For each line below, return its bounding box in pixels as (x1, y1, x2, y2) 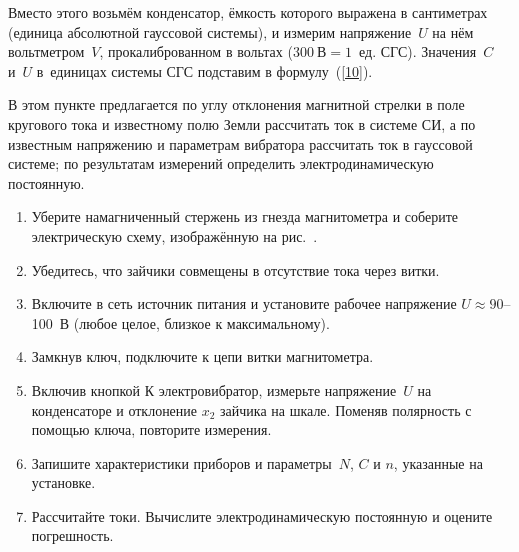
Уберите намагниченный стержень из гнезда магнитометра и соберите (31, 206, 458, 227)
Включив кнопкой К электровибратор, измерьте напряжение (31, 379, 397, 400)
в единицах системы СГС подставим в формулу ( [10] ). (36, 60, 373, 81)
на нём (432, 21, 474, 42)
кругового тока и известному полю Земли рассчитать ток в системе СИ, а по (8, 113, 476, 134)
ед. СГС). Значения (359, 41, 477, 62)
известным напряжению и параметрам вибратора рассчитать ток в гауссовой (8, 133, 473, 154)
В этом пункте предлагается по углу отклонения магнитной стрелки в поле (8, 94, 465, 115)
